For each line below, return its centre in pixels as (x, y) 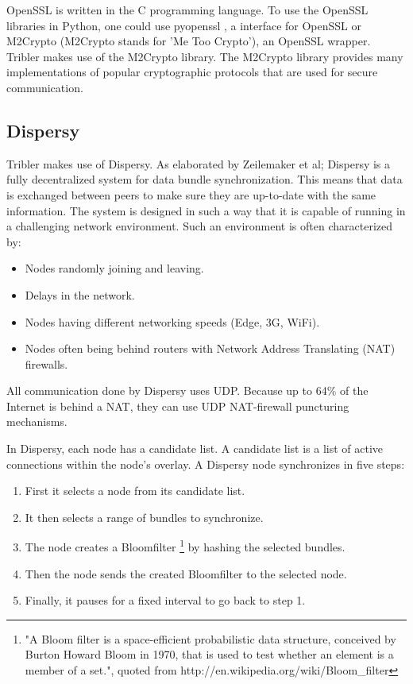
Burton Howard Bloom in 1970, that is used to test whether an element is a (209, 654)
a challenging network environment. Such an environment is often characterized (199, 226)
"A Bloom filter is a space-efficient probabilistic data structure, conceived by (210, 638)
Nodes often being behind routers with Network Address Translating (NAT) (210, 348)
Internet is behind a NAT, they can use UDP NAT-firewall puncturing (178, 406)
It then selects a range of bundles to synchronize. (144, 517)
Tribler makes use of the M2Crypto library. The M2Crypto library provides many (205, 56)
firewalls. (46, 363)
